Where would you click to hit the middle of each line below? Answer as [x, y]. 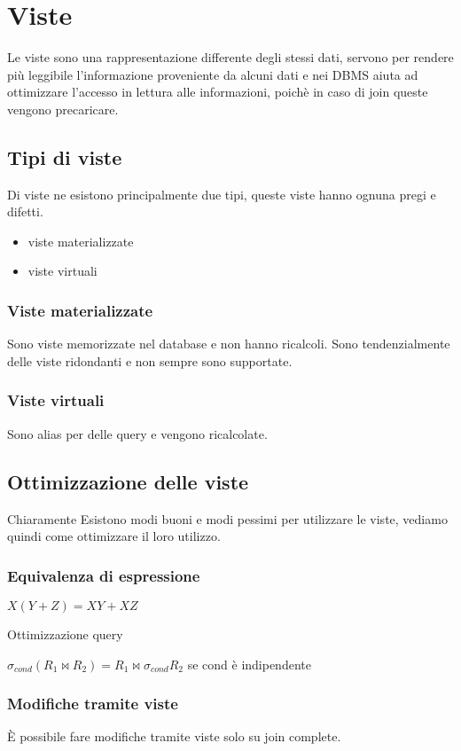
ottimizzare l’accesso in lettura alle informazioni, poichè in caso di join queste [218, 92]
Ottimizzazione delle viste [128, 481]
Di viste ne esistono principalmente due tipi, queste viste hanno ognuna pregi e [222, 194]
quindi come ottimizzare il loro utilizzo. [114, 536]
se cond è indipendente [249, 664]
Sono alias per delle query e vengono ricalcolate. [137, 433]
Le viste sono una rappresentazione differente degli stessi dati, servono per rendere [230, 57]
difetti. [25, 211]
